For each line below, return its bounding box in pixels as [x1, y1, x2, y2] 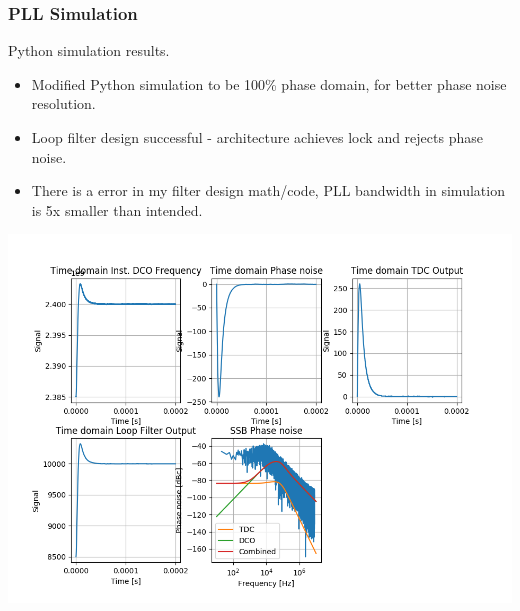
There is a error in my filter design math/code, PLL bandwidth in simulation [31, 180, 505, 201]
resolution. [31, 93, 96, 114]
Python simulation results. [8, 40, 170, 61]
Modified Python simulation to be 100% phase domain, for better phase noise [31, 73, 507, 94]
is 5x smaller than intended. [31, 199, 203, 220]
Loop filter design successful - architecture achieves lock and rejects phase [31, 127, 483, 147]
